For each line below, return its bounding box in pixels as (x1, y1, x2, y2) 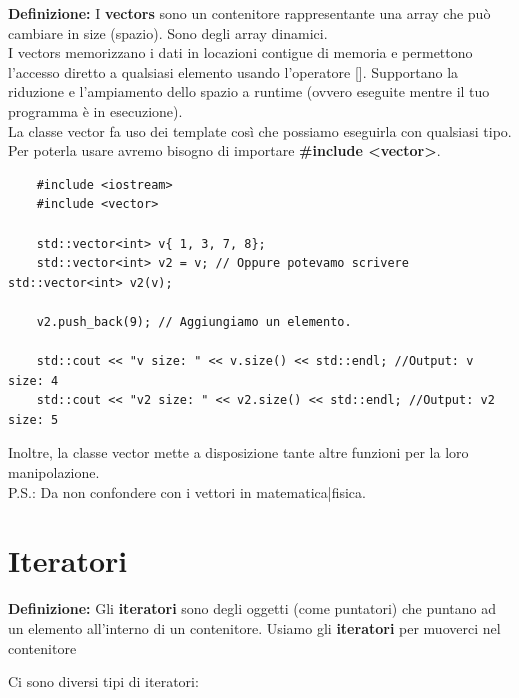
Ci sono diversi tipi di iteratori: (8, 671, 199, 692)
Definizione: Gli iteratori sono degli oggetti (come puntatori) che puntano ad (8, 598, 497, 619)
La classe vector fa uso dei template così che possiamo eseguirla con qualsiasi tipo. (8, 120, 512, 141)
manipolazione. (8, 462, 100, 483)
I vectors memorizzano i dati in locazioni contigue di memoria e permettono (8, 42, 473, 63)
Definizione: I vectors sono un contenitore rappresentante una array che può (8, 3, 491, 23)
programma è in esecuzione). (8, 100, 183, 121)
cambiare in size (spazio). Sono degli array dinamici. (8, 22, 328, 43)
